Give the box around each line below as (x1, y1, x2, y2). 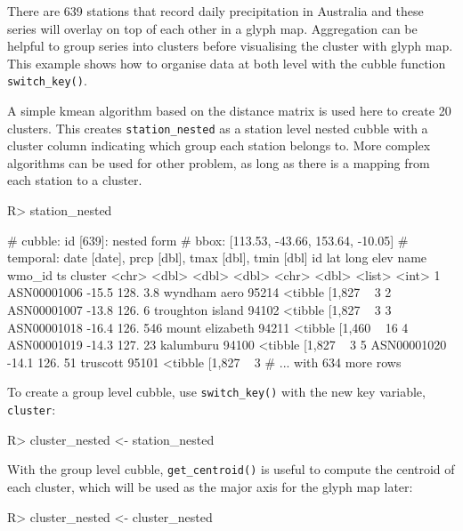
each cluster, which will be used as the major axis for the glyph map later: (7, 477, 413, 495)
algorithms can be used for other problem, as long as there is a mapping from (7, 153, 430, 172)
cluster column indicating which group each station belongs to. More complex (7, 136, 431, 155)
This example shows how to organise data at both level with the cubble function (7, 53, 446, 72)
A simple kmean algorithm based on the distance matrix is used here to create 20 (7, 101, 451, 120)
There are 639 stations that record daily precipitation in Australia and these (7, 2, 424, 20)
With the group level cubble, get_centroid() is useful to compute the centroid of (7, 460, 455, 479)
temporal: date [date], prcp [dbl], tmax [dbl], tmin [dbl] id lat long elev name (7, 248, 427, 267)
